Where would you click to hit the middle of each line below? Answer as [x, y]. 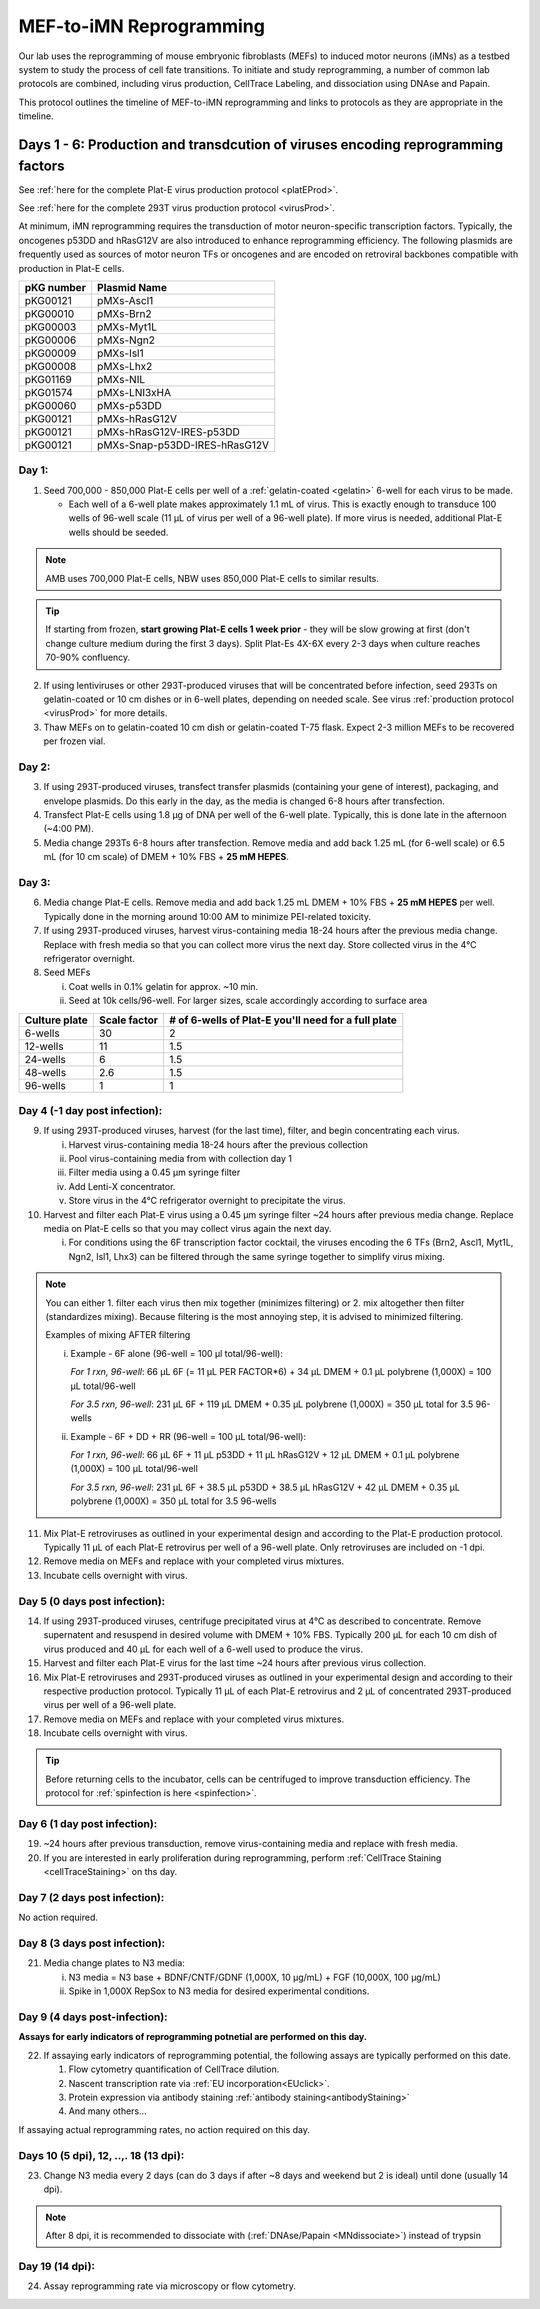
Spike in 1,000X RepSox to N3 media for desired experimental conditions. [219, 1991]
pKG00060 [50, 405]
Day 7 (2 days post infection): [91, 1897]
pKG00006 [50, 340]
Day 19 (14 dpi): [56, 2266]
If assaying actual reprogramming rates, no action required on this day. [164, 2129]
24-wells [45, 1059]
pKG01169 [48, 379]
